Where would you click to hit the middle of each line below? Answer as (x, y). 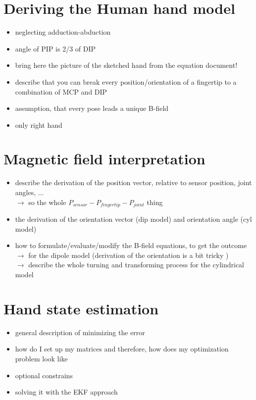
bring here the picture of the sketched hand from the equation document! (126, 65)
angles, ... (29, 192)
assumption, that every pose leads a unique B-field (92, 108)
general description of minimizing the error (80, 332)
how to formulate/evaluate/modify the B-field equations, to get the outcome (131, 245)
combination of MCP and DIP (61, 91)
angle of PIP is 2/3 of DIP (55, 48)
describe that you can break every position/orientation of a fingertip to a (126, 81)
